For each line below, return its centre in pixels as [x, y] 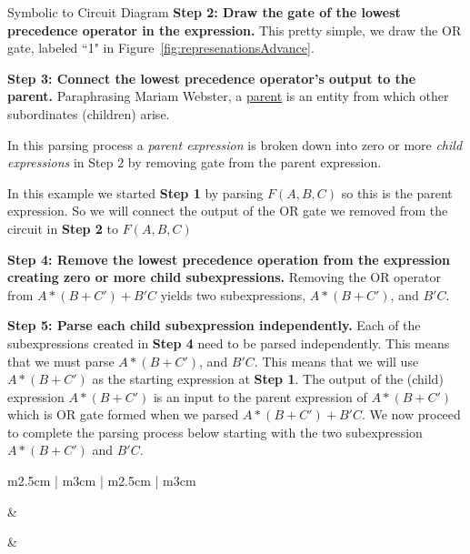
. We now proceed [411, 414]
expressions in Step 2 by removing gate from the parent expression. [195, 162]
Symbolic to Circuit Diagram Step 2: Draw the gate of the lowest [204, 12]
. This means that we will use [336, 361]
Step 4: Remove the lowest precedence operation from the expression [229, 259]
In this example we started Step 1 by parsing [135, 192]
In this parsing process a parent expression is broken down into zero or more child [235, 144]
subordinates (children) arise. [89, 113]
